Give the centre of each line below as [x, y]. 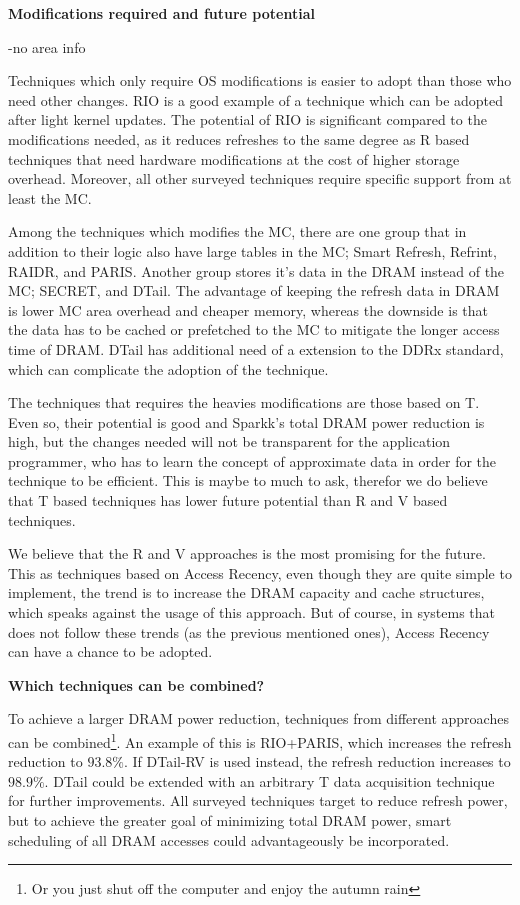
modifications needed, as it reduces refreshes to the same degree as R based [239, 138]
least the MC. [50, 197]
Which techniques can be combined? [136, 684]
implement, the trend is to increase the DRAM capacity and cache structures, [246, 592]
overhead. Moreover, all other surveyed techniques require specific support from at [260, 178]
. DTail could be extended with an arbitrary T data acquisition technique [269, 780]
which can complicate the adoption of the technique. [168, 368]
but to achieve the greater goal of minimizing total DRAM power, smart [230, 820]
